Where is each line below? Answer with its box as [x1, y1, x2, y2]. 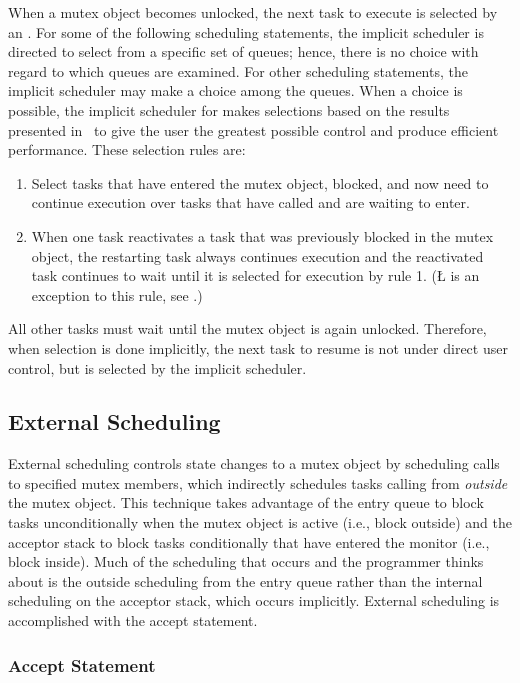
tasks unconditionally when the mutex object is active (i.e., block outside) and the [8, 512, 512, 533]
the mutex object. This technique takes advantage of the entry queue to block [8, 492, 484, 513]
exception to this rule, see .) [31, 284, 203, 305]
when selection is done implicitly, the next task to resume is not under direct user [8, 337, 508, 358]
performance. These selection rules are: [8, 139, 246, 160]
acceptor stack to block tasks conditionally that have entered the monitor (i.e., [8, 531, 490, 552]
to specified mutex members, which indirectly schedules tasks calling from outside [8, 472, 508, 493]
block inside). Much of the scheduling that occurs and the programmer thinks [8, 551, 484, 572]
